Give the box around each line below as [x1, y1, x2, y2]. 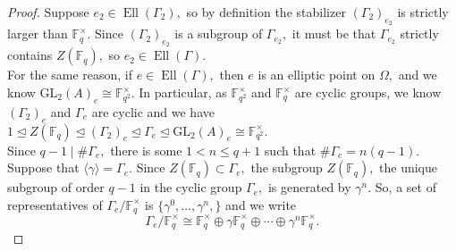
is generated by [267, 178, 351, 197]
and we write [225, 195, 297, 213]
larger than [7, 24, 68, 43]
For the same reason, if [7, 65, 133, 84]
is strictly [397, 3, 449, 21]
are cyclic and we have [91, 102, 215, 121]
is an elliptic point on [258, 65, 376, 84]
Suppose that [7, 158, 80, 177]
